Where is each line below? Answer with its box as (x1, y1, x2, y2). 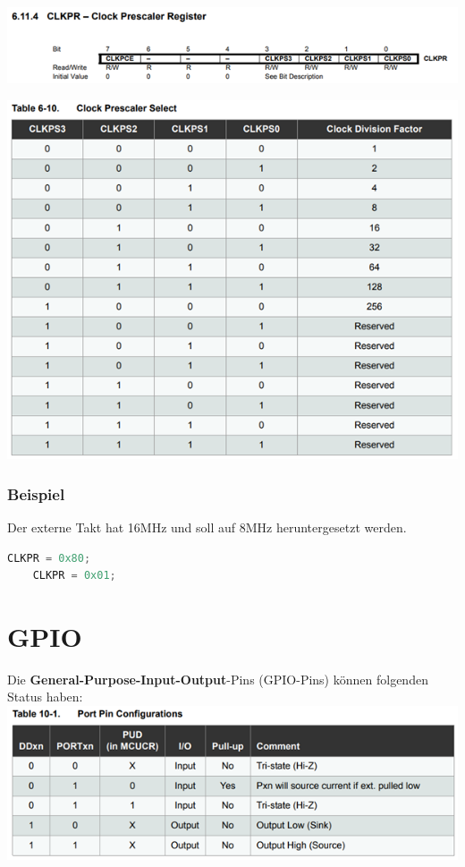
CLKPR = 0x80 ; (7, 551, 91, 565)
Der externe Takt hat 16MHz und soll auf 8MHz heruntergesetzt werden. (7, 517, 407, 536)
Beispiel (7, 482, 65, 505)
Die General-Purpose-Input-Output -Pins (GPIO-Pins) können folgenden (7, 669, 428, 688)
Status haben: (7, 687, 83, 706)
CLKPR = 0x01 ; (32, 569, 116, 582)
